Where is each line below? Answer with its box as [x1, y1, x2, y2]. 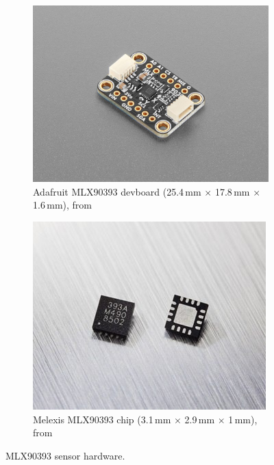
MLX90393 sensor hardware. [5, 448, 125, 462]
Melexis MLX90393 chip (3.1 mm [33, 412, 171, 426]
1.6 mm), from [33, 198, 92, 212]
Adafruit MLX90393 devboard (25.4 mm [33, 184, 201, 198]
